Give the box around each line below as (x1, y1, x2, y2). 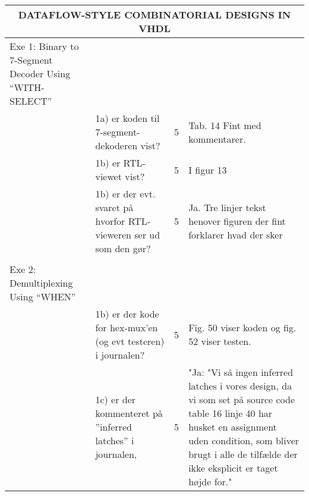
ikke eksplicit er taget (188, 461, 278, 475)
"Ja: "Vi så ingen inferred (188, 365, 294, 379)
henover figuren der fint (188, 214, 286, 228)
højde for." (188, 475, 232, 488)
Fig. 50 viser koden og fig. (188, 321, 297, 334)
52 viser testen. (188, 334, 251, 348)
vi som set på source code (188, 393, 295, 406)
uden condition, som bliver (188, 434, 299, 447)
